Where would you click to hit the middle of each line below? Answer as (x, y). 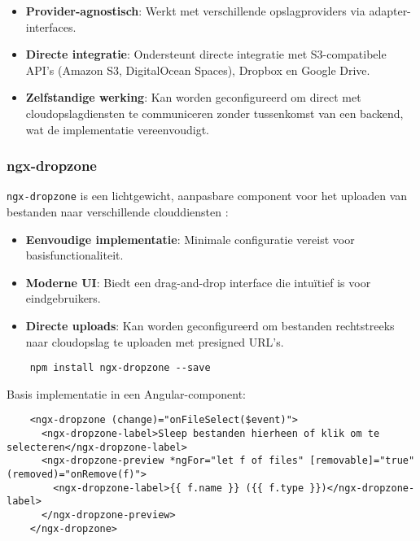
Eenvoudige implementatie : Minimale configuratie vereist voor (190, 239)
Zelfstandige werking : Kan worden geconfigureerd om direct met (193, 97)
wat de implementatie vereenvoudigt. (117, 129)
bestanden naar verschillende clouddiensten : (118, 212)
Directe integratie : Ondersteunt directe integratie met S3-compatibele (206, 54)
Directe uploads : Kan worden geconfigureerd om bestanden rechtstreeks (210, 325)
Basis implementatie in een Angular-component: (126, 393)
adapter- (390, 11)
